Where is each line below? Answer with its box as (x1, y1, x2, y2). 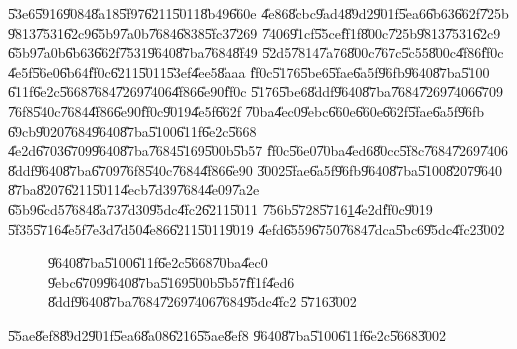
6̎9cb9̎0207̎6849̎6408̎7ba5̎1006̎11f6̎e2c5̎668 (8, 120, 257, 141)
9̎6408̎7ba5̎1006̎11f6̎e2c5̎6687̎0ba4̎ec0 (48, 252, 268, 273)
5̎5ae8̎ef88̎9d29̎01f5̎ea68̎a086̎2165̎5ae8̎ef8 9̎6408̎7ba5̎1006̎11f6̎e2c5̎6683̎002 (8, 324, 446, 345)
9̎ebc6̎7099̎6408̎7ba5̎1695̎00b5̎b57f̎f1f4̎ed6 (48, 271, 295, 292)
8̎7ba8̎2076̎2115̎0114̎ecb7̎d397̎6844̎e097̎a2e (8, 179, 260, 200)
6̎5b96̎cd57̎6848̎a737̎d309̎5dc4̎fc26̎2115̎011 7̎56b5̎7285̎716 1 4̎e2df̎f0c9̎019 (8, 198, 433, 219)
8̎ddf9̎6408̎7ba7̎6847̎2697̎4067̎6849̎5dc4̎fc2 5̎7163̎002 (48, 291, 357, 312)
